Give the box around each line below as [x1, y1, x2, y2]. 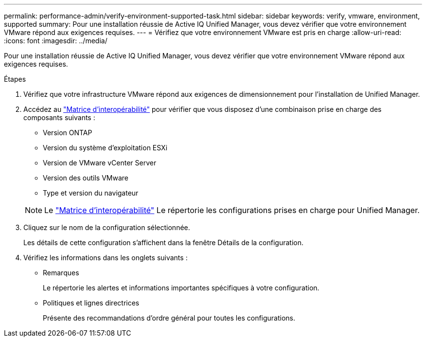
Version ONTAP [43, 128, 92, 137]
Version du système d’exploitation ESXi [43, 144, 168, 152]
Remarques [43, 269, 79, 277]
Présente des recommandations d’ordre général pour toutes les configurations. [43, 314, 296, 322]
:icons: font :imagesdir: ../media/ [4, 36, 107, 45]
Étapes [4, 75, 26, 83]
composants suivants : [23, 113, 95, 122]
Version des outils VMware [43, 174, 129, 182]
